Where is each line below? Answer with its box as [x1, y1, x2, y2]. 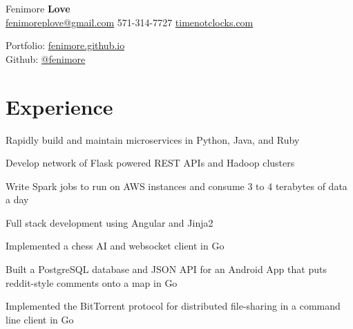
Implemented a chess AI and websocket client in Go [6, 238, 225, 253]
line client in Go [6, 312, 74, 326]
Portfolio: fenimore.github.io [6, 38, 125, 53]
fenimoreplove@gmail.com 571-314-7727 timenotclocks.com [6, 15, 254, 29]
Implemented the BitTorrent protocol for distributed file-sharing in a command [6, 299, 341, 313]
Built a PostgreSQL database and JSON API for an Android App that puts [6, 262, 327, 276]
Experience [6, 92, 113, 120]
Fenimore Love [6, 1, 70, 15]
